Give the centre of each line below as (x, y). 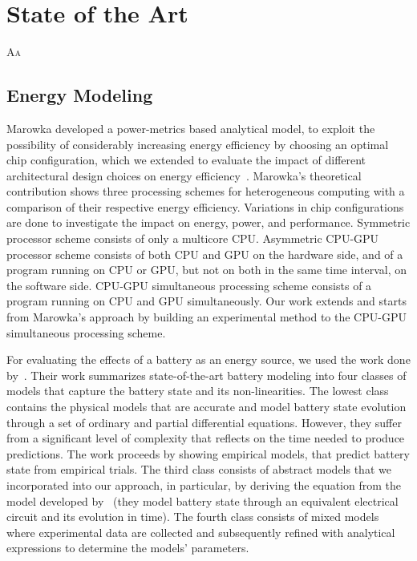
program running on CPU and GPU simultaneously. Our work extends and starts (206, 301)
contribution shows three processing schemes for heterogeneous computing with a (206, 191)
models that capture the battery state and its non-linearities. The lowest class (198, 391)
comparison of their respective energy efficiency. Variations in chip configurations (205, 206)
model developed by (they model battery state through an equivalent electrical (202, 500)
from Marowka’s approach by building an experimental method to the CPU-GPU (206, 317)
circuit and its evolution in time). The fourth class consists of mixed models (193, 517)
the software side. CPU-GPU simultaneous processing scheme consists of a (189, 285)
